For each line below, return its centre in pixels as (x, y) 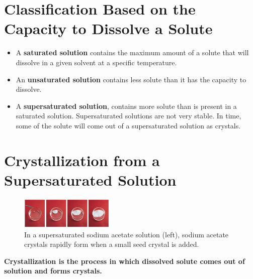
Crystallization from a (82, 160)
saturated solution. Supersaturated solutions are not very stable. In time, (129, 116)
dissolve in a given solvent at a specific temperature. (96, 62)
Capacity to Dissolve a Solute (108, 28)
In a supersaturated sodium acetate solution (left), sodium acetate (126, 234)
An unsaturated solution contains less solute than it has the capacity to (131, 79)
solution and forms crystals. (53, 271)
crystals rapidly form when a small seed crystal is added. (112, 244)
